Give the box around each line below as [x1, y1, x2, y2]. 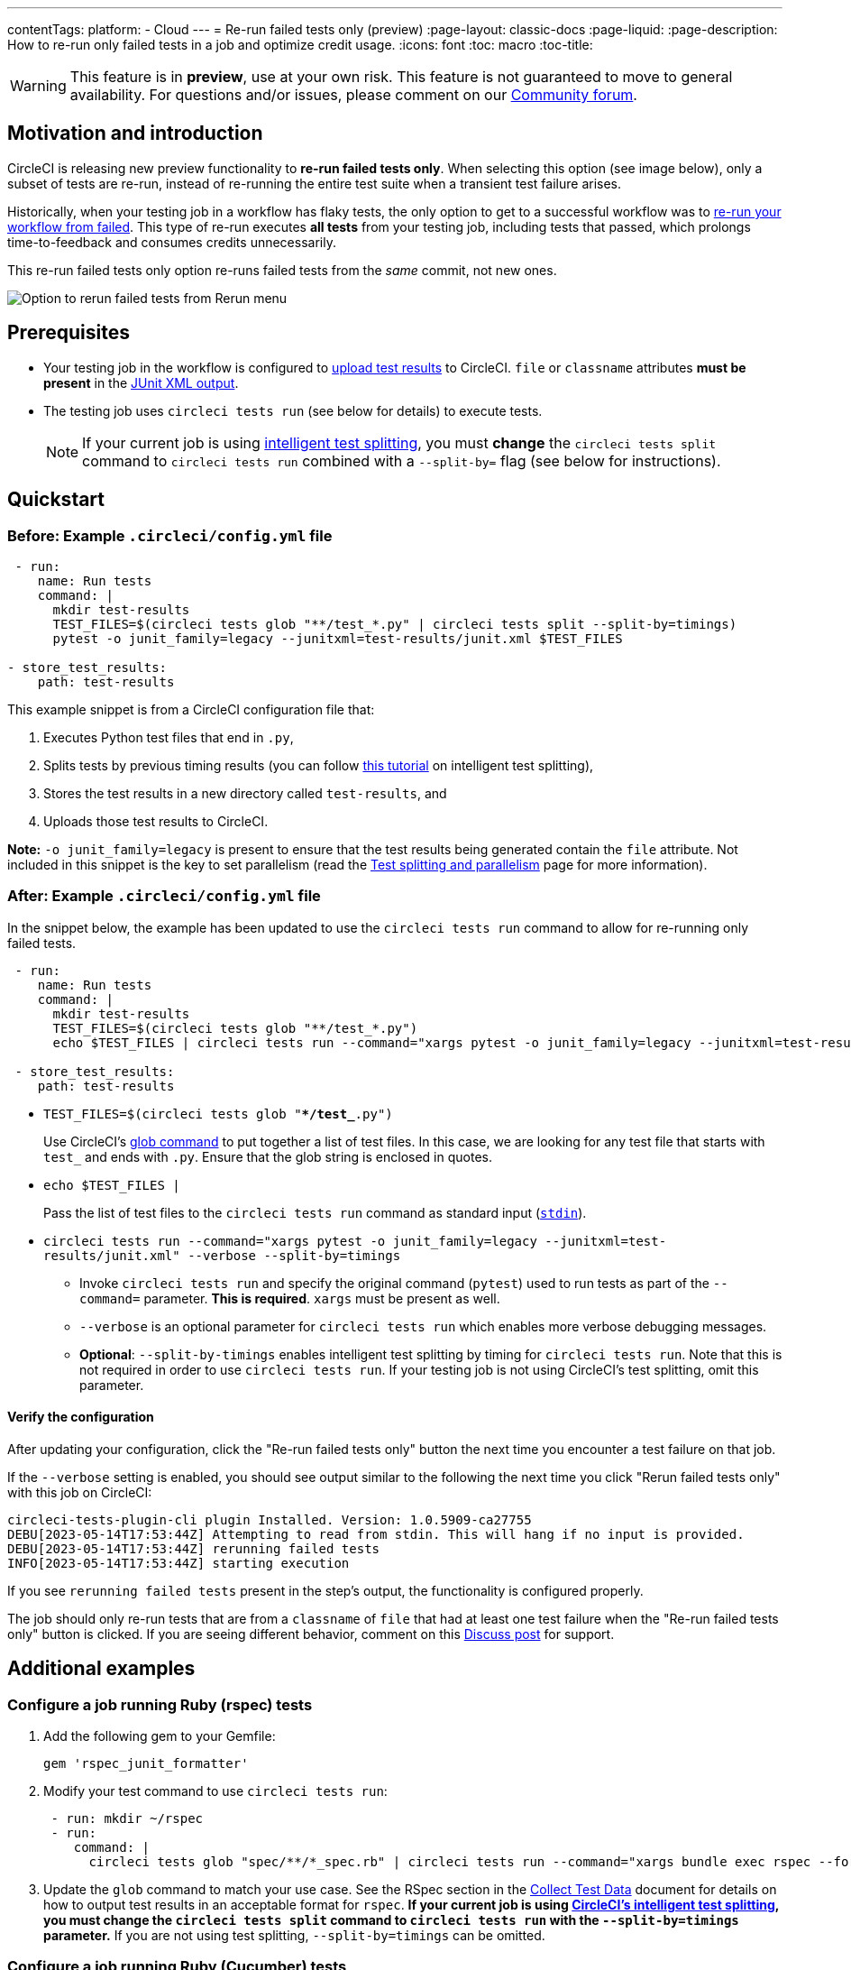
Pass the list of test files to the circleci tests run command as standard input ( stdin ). [43, 1204, 587, 1220]
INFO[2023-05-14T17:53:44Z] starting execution [7, 1555, 350, 1570]
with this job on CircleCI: [7, 1484, 152, 1500]
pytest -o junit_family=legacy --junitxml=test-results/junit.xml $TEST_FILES [52, 631, 623, 646]
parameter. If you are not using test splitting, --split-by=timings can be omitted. [43, 1928, 545, 1944]
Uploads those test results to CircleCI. [43, 813, 269, 829]
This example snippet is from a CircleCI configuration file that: [7, 701, 375, 717]
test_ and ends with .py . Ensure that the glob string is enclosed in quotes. [43, 1148, 492, 1165]
